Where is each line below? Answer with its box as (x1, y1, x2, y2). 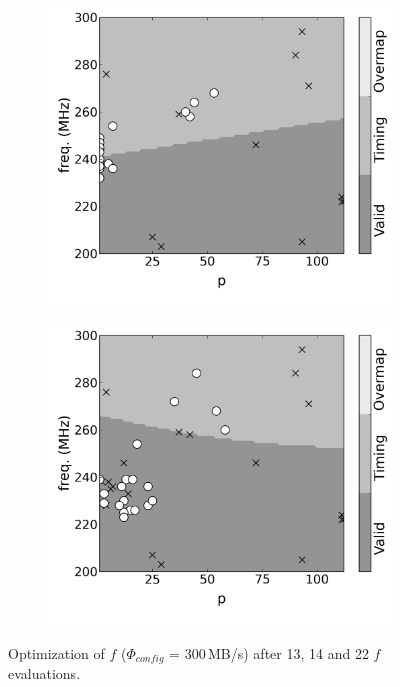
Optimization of (8, 642, 105, 663)
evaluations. (8, 663, 81, 684)
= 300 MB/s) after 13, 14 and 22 (169, 642, 369, 663)
